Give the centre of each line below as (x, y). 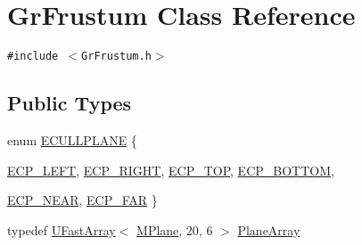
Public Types (70, 103)
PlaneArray (269, 229)
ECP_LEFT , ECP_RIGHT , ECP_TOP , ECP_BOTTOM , (171, 170)
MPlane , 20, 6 (175, 229)
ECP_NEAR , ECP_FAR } (82, 200)
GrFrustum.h (116, 57)
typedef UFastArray (62, 229)
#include (33, 57)
